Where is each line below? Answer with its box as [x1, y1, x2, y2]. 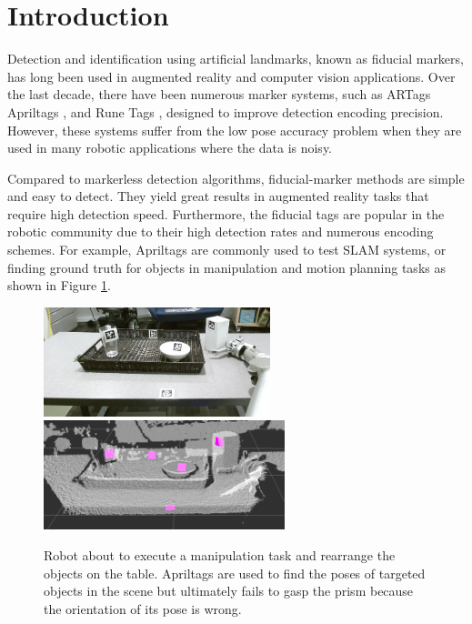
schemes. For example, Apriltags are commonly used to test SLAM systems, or [7, 240, 447, 259]
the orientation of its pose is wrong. [44, 599, 242, 618]
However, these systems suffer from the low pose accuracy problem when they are [7, 120, 462, 139]
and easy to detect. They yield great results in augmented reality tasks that [7, 186, 429, 206]
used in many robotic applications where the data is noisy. [7, 138, 333, 157]
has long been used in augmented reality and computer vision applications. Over [7, 66, 456, 86]
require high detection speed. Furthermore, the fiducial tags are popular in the [7, 204, 445, 223]
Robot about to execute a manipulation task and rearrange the [44, 546, 396, 565]
